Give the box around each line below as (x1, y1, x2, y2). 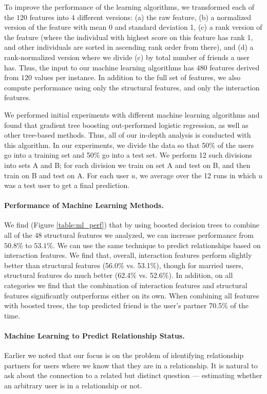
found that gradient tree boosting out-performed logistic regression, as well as (4, 119, 249, 130)
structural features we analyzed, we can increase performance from (44, 230, 254, 240)
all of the (4, 230, 32, 240)
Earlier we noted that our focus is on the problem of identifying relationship (4, 350, 244, 361)
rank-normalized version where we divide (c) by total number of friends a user (4, 51, 250, 62)
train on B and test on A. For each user (4, 170, 129, 180)
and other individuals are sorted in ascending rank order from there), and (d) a (4, 42, 254, 52)
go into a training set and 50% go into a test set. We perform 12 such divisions (4, 149, 252, 160)
